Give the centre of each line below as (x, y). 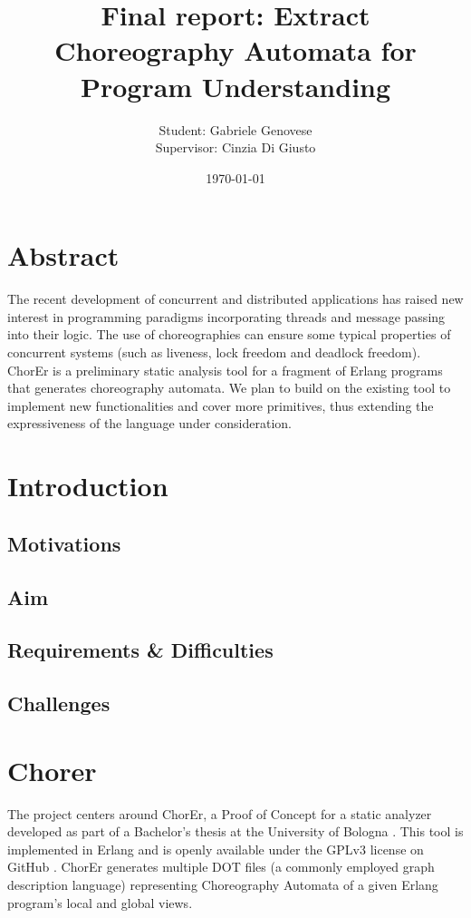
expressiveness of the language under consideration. (149, 423)
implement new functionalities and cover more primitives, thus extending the (221, 405)
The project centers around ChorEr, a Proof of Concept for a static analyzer (220, 813)
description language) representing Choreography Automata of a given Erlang (223, 884)
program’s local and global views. (100, 902)
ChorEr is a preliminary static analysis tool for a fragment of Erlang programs (225, 370)
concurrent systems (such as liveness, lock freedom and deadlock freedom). (214, 352)
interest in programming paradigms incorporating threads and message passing (226, 316)
